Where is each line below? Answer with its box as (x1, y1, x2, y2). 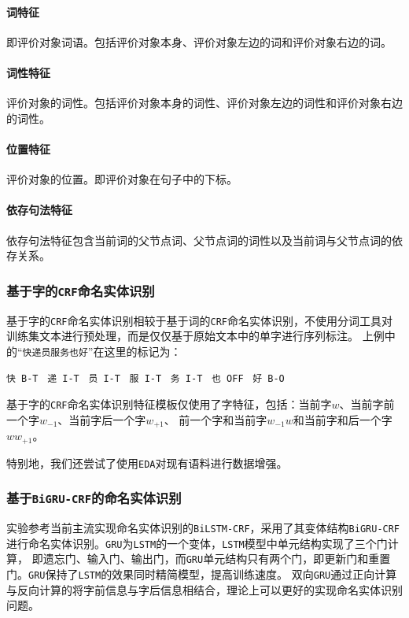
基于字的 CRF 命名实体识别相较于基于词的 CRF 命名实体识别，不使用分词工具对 (6, 312, 392, 328)
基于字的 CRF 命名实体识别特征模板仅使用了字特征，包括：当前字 (6, 396, 332, 413)
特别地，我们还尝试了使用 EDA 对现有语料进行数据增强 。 (6, 454, 288, 471)
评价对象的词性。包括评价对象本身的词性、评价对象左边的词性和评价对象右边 (6, 94, 403, 111)
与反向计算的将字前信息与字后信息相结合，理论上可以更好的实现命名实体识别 (6, 581, 403, 598)
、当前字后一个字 (57, 411, 146, 427)
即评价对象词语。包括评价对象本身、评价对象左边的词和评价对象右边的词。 (6, 33, 392, 50)
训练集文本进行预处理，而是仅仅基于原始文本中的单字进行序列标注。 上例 (6, 328, 385, 344)
